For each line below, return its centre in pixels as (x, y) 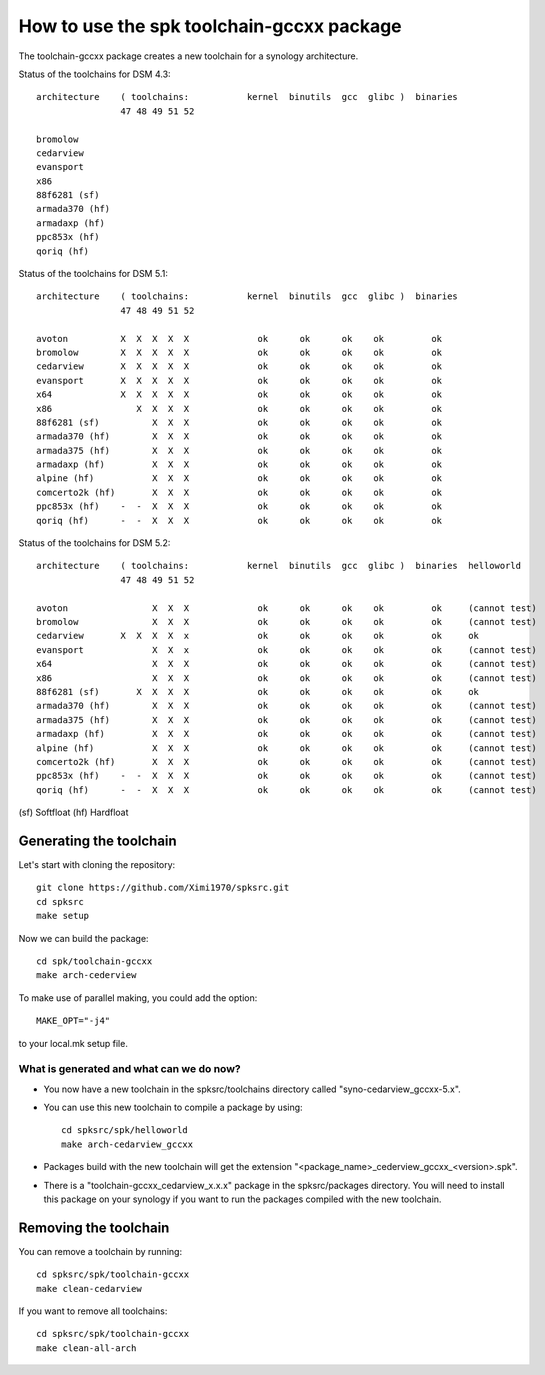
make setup (63, 916)
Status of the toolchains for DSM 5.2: (94, 543)
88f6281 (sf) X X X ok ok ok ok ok (239, 422)
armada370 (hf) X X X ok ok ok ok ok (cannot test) (286, 706)
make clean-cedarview (89, 1288)
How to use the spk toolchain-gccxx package (210, 26)
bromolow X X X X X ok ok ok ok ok (239, 352)
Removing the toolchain (94, 1227)
